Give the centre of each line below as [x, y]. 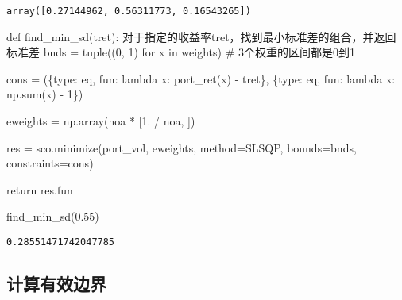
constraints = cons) [50, 163]
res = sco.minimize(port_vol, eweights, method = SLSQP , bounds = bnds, [182, 147]
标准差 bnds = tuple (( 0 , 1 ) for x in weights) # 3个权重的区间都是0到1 [181, 52]
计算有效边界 [56, 284]
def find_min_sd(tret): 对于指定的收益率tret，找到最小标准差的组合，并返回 [201, 36]
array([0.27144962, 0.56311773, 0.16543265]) [129, 11]
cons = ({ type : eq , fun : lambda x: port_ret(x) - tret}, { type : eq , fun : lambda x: [201, 78]
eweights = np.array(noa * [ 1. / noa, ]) [101, 121]
